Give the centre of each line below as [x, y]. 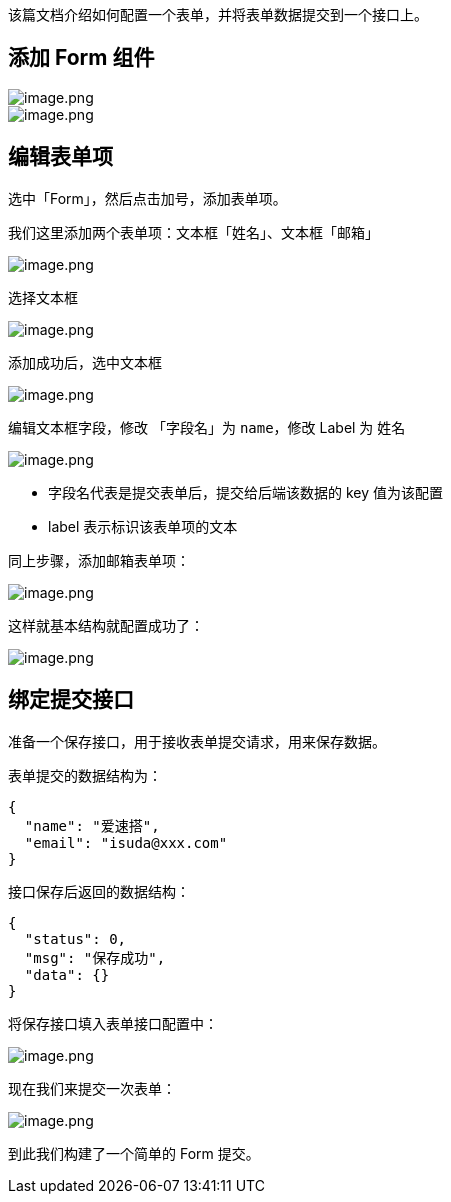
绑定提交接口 [71, 700]
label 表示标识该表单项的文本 [143, 526]
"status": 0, [75, 938]
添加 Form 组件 [81, 58]
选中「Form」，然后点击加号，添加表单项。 [147, 198]
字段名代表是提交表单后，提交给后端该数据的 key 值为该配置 [245, 492]
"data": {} [67, 974]
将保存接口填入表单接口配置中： [113, 1023]
